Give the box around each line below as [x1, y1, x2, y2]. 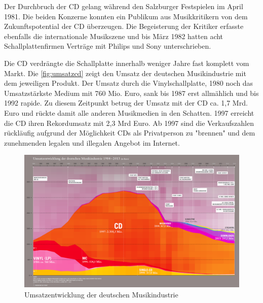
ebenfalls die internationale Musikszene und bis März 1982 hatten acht [4, 30, 223, 41]
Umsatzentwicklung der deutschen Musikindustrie [24, 289, 178, 299]
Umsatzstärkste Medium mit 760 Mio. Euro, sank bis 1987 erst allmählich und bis [4, 87, 259, 98]
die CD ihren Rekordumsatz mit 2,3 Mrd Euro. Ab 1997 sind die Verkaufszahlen [4, 117, 254, 128]
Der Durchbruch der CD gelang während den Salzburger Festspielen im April [4, 1, 243, 11]
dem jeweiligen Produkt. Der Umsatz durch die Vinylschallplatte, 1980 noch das [4, 78, 253, 88]
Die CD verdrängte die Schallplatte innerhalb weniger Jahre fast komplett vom [4, 57, 249, 68]
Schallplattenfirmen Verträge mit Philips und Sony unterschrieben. [4, 41, 211, 51]
